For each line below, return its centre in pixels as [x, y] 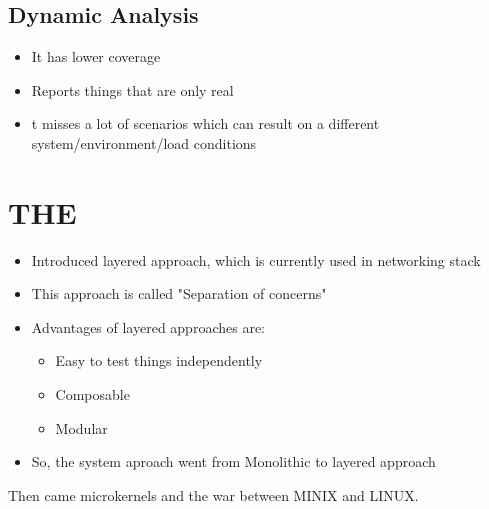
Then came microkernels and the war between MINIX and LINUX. [213, 494]
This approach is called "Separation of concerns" [179, 293]
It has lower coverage [96, 56]
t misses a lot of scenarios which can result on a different [205, 123]
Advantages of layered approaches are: [148, 326]
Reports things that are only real [132, 89]
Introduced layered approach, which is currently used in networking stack [256, 259]
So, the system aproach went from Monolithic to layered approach [233, 461]
